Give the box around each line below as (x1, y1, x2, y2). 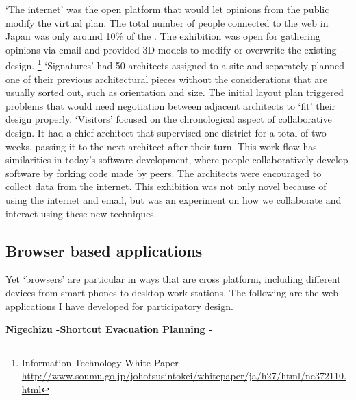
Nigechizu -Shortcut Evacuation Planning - (5, 322, 213, 336)
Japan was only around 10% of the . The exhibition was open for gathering (5, 29, 320, 43)
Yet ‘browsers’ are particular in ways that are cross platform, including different (5, 272, 341, 286)
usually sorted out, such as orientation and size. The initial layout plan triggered (5, 85, 344, 99)
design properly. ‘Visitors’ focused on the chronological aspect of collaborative (5, 112, 332, 126)
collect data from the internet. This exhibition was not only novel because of (5, 179, 327, 193)
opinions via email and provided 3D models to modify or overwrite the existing (5, 42, 337, 56)
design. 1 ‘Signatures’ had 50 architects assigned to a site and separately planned (5, 56, 344, 73)
